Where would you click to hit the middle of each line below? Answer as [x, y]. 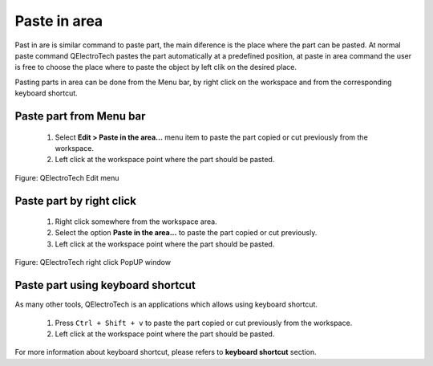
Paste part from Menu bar [80, 116]
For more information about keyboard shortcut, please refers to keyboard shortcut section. [166, 352]
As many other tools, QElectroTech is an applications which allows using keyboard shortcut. [166, 304]
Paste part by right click [75, 201]
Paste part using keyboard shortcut [105, 285]
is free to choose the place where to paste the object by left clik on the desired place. [156, 67]
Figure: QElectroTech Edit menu [67, 177]
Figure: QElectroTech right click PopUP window [93, 262]
